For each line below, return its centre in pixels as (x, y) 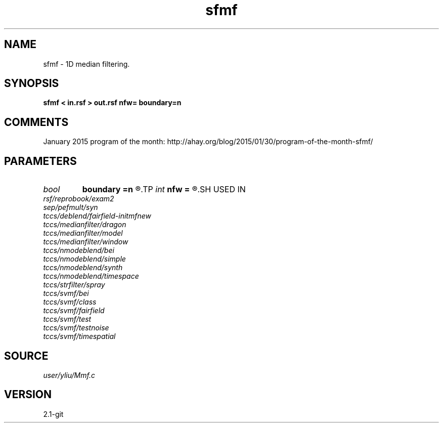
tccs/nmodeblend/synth (83, 268)
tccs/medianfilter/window (86, 242)
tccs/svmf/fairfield (74, 311)
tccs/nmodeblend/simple (84, 259)
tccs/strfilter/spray (74, 285)
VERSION (28, 395)
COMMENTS (36, 122)
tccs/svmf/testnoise (76, 328)
